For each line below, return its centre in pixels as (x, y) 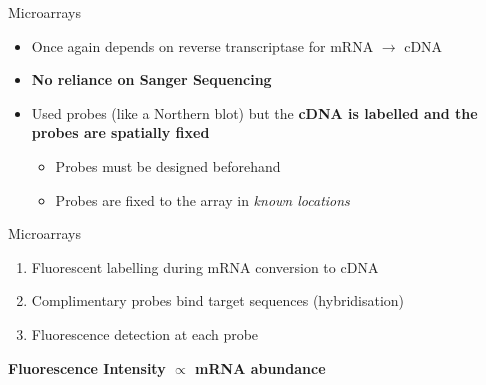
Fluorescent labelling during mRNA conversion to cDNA (205, 266)
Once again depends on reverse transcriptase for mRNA (202, 45)
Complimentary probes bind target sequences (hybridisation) (218, 300)
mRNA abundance (260, 367)
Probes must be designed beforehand (168, 165)
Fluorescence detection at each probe (145, 333)
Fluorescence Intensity (87, 367)
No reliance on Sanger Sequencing (151, 79)
